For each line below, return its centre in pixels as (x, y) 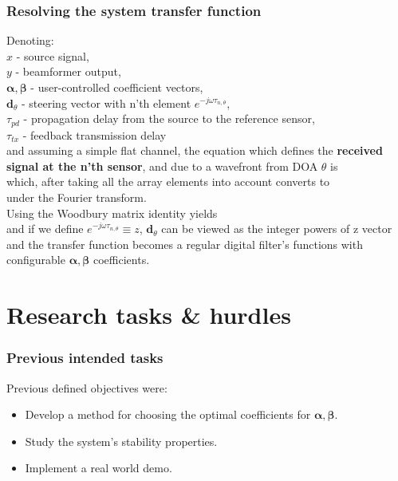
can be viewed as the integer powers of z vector (277, 229)
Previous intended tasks (85, 358)
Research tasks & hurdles (149, 315)
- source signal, (53, 55)
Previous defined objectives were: (87, 387)
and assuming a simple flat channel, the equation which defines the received (195, 150)
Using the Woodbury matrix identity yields (112, 213)
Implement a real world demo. (99, 468)
